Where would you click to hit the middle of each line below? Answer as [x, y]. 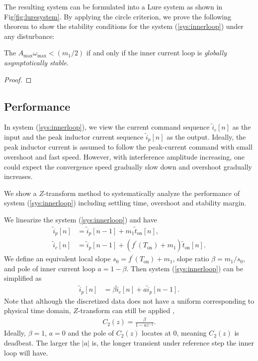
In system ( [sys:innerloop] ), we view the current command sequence [107, 127]
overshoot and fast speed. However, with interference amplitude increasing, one [124, 157]
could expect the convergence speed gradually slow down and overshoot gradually [128, 166]
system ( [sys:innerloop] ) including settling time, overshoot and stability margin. [125, 203]
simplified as [23, 278]
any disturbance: [29, 36]
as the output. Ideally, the [206, 136]
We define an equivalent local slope [57, 259]
